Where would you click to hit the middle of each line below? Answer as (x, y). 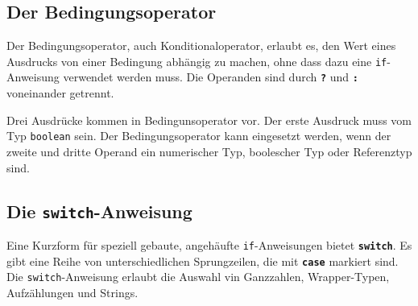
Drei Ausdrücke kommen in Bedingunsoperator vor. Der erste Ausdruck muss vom (209, 120)
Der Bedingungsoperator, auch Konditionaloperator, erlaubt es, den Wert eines (201, 45)
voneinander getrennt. (60, 93)
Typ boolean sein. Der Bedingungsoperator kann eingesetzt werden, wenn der (199, 136)
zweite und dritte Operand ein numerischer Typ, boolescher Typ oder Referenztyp (209, 151)
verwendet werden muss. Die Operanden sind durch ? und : (211, 77)
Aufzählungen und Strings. (72, 292)
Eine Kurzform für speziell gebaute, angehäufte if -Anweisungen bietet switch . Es (209, 244)
